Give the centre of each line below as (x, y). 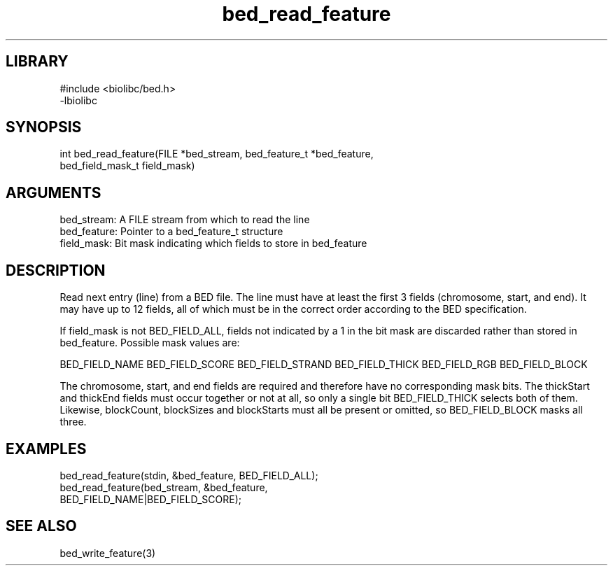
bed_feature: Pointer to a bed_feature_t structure (171, 232)
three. (73, 422)
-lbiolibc (78, 100)
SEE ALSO (41, 526)
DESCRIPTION (56, 270)
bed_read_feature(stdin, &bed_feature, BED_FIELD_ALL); (189, 475)
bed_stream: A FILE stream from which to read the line (185, 220)
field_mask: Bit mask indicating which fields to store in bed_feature (213, 244)
